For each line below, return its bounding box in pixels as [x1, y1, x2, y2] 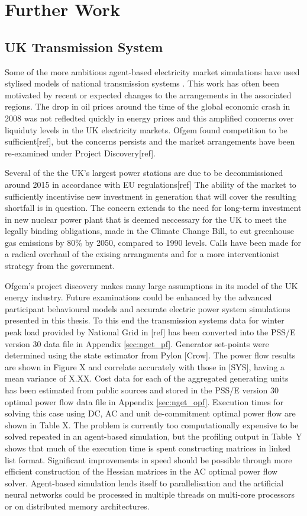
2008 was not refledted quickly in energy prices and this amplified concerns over [5, 111, 294, 124]
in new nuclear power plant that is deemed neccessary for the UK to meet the [5, 213, 287, 225]
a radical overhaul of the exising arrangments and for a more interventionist [5, 248, 280, 260]
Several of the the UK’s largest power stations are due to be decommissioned [5, 166, 283, 179]
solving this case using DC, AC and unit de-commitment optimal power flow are [5, 407, 296, 419]
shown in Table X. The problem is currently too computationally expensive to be [5, 418, 299, 431]
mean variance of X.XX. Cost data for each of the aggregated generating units [5, 372, 289, 384]
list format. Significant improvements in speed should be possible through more [5, 453, 292, 466]
